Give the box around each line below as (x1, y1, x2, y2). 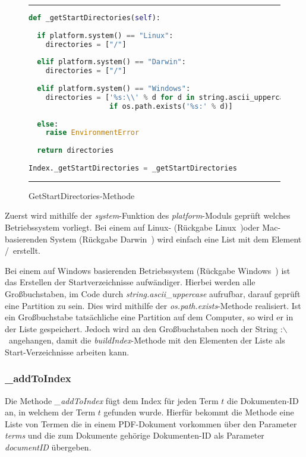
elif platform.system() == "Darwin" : (37, 58, 186, 67)
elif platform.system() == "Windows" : (37, 84, 191, 93)
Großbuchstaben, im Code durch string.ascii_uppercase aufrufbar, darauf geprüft (5, 287, 301, 300)
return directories (37, 146, 114, 155)
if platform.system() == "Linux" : (37, 31, 173, 40)
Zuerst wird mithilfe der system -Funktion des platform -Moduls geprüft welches (5, 209, 291, 222)
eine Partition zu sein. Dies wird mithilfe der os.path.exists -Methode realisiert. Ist (5, 299, 301, 311)
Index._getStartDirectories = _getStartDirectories (29, 163, 237, 172)
